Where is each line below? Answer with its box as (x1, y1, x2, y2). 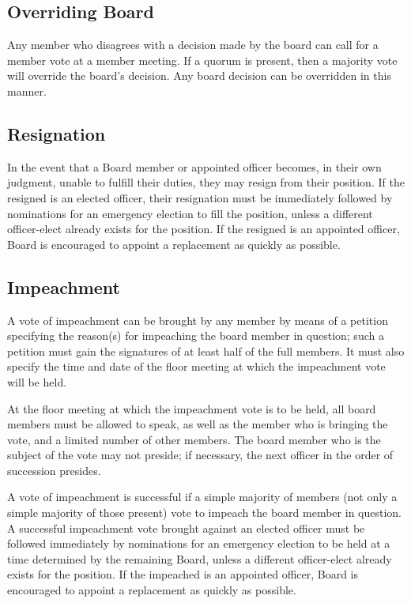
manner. (7, 82, 47, 99)
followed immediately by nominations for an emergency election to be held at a (7, 535, 390, 552)
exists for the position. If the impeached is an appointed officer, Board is (7, 566, 359, 582)
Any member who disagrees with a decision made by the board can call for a (7, 36, 379, 53)
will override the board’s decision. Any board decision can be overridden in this (7, 67, 391, 84)
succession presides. (7, 462, 101, 478)
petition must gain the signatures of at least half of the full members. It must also (7, 342, 405, 359)
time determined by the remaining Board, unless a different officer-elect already (7, 550, 392, 567)
